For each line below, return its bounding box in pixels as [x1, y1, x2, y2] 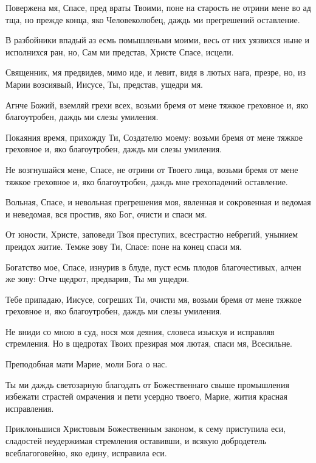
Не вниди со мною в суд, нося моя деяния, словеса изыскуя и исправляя [5, 325, 275, 338]
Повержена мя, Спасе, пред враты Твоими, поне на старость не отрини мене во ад [5, 1, 311, 13]
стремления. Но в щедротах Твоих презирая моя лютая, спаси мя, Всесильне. [5, 337, 293, 350]
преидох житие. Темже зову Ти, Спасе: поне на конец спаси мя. [5, 239, 242, 252]
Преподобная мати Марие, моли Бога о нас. [5, 358, 168, 370]
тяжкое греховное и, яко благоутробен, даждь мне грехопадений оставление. [5, 175, 288, 188]
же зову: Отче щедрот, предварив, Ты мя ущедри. [5, 272, 190, 285]
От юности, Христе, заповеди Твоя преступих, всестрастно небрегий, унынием [5, 228, 298, 241]
